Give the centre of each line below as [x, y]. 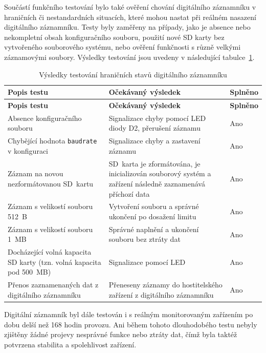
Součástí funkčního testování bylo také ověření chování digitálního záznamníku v [130, 7]
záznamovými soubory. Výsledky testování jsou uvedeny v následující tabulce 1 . [129, 57]
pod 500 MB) [29, 272]
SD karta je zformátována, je [154, 163]
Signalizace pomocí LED [147, 262]
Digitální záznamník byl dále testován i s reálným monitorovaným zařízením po [129, 314]
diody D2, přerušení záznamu [154, 128]
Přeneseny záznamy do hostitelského [165, 285]
